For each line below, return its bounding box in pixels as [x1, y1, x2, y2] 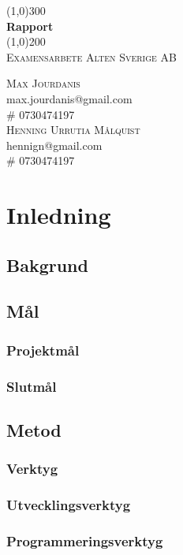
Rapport [6, 17, 54, 34]
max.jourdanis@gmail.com [6, 90, 133, 106]
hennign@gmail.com [6, 136, 103, 153]
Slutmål [6, 376, 57, 396]
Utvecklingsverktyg [6, 495, 131, 515]
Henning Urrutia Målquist [6, 121, 140, 138]
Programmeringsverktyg [6, 531, 163, 550]
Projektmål [6, 340, 80, 359]
